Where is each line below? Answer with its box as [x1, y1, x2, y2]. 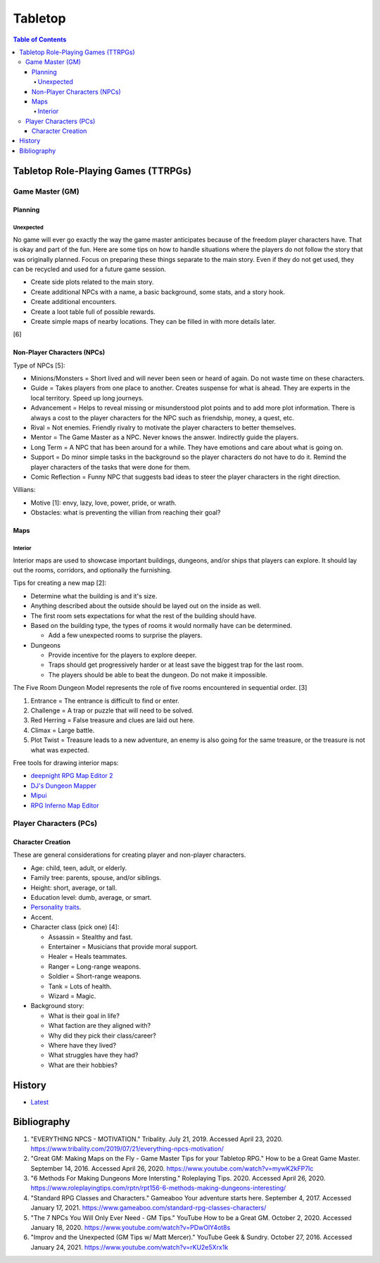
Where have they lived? [48, 1041, 116, 1049]
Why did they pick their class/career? [48, 1031, 156, 1040]
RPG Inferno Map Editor [30, 801, 99, 810]
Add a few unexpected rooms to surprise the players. [48, 631, 203, 640]
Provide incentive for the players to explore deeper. [48, 651, 197, 660]
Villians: [13, 486, 36, 494]
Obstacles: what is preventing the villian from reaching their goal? [30, 508, 221, 517]
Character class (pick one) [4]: [30, 923, 120, 931]
